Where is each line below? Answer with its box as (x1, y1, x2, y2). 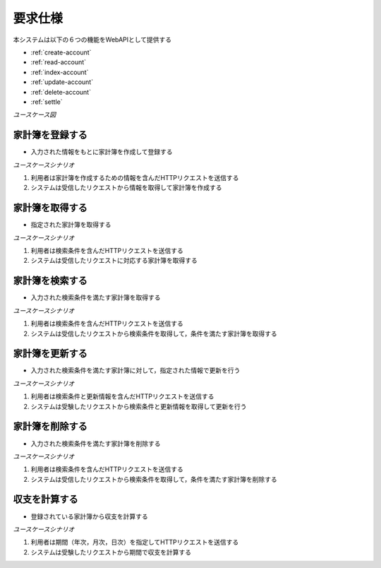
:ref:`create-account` (30, 48, 92, 57)
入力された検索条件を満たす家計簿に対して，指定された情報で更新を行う (30, 366, 241, 374)
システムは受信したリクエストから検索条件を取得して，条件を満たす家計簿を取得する (30, 329, 278, 338)
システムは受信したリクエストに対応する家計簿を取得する (30, 256, 198, 265)
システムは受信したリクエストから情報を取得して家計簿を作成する (30, 184, 222, 192)
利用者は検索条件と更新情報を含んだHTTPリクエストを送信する (30, 392, 214, 401)
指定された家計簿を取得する (30, 220, 111, 229)
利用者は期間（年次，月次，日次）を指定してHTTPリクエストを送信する (30, 538, 239, 547)
